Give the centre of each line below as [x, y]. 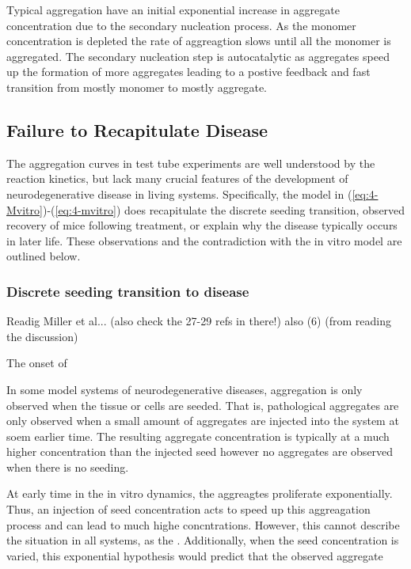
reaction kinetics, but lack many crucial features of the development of [177, 178]
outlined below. [44, 256]
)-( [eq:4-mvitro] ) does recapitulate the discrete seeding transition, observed [224, 209]
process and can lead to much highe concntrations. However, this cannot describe [203, 524]
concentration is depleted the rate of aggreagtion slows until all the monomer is [199, 41]
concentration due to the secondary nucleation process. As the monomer [181, 25]
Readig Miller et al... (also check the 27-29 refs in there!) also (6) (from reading [199, 321]
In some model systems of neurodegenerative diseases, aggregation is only [185, 389]
